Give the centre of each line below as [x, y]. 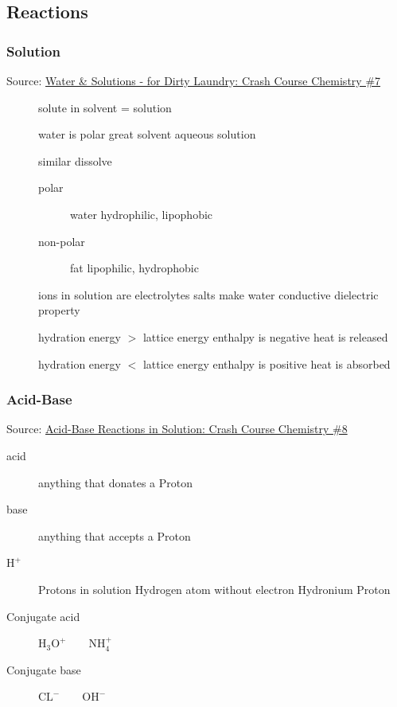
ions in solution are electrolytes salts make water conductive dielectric [208, 294]
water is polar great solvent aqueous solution [147, 134]
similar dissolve [75, 160]
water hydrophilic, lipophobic [142, 214]
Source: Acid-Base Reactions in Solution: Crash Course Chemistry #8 [177, 429]
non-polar [62, 241]
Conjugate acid [43, 616]
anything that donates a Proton [116, 482]
